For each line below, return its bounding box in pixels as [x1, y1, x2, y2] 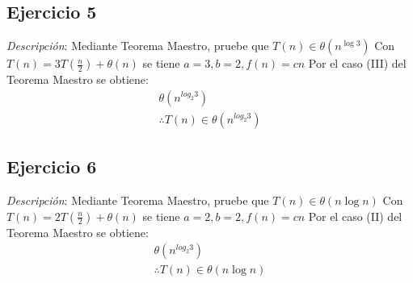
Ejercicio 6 [6, 154, 97, 179]
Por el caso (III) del [308, 55, 407, 72]
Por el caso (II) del [308, 207, 402, 224]
